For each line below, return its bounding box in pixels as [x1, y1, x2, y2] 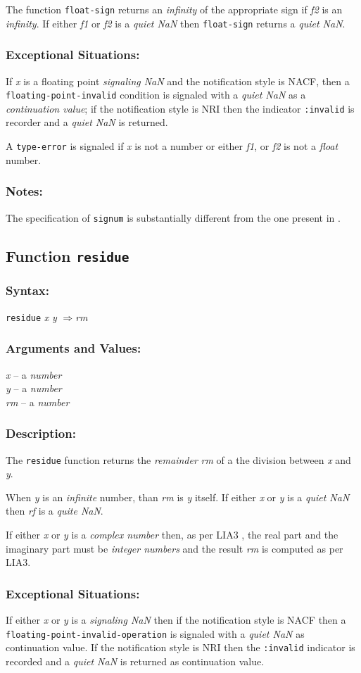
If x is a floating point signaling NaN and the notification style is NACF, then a [6, 73, 350, 88]
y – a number [6, 381, 62, 396]
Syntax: [6, 282, 49, 299]
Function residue [6, 244, 129, 266]
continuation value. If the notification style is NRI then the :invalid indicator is [6, 640, 355, 655]
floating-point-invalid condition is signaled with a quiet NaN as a [6, 87, 306, 102]
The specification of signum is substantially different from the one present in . [6, 210, 341, 225]
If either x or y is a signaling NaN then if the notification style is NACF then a [6, 612, 346, 627]
